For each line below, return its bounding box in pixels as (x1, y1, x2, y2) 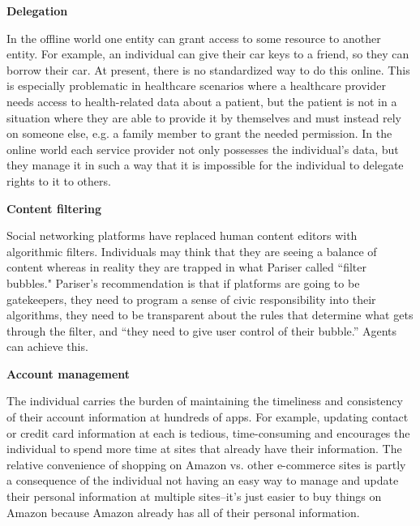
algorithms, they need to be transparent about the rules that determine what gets (6, 306, 414, 323)
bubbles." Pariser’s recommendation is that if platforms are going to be (6, 274, 360, 291)
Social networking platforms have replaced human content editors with (6, 227, 358, 244)
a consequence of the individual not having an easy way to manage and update (6, 472, 399, 489)
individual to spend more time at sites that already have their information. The (6, 440, 402, 457)
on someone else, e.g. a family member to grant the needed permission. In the (6, 125, 392, 142)
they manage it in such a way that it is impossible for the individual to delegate (6, 156, 404, 173)
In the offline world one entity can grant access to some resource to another (6, 29, 381, 46)
